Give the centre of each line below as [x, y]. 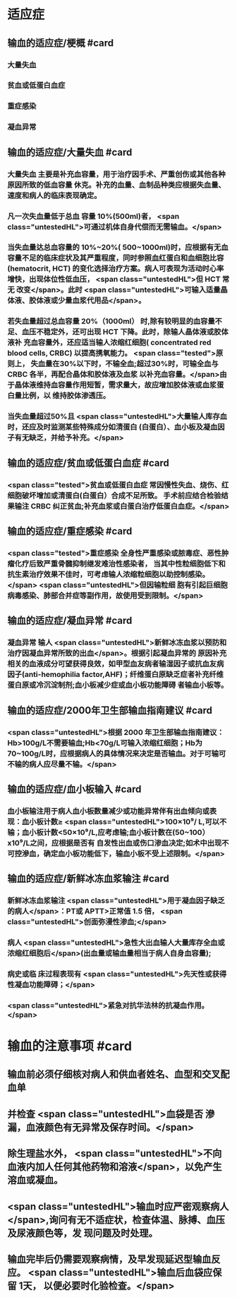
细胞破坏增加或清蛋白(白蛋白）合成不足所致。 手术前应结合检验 [114, 495]
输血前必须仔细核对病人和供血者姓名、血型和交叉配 [119, 1075]
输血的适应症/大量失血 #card [70, 152]
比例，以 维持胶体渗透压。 [66, 396]
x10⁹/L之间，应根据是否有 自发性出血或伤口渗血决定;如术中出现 [115, 843]
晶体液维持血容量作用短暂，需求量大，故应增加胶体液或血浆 [116, 385]
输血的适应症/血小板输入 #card [74, 789]
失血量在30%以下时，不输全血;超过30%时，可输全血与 [124, 364]
